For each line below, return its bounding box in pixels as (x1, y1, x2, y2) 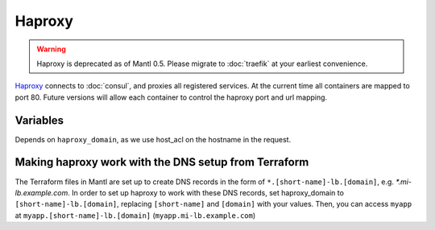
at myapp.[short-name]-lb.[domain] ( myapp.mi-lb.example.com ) (14, 210, 256, 220)
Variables (14, 113, 64, 127)
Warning (36, 44, 66, 54)
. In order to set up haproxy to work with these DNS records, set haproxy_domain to (67, 187, 344, 197)
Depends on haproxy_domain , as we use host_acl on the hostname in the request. (14, 134, 292, 144)
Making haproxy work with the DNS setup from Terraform (14, 155, 309, 169)
